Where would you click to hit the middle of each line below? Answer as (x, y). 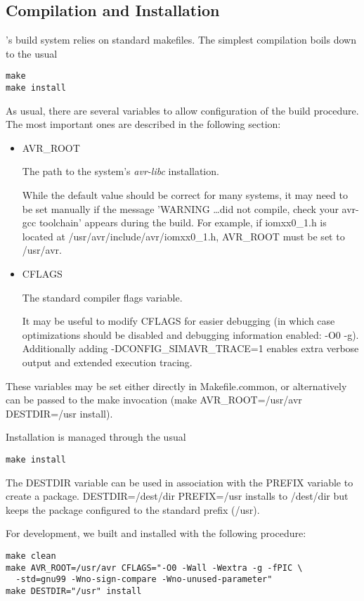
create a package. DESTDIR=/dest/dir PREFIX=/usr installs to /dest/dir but (177, 496)
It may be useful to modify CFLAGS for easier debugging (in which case (178, 321)
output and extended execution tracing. (107, 362)
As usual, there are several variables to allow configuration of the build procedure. (182, 110)
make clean (31, 556)
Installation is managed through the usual (96, 437)
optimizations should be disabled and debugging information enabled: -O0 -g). (190, 334)
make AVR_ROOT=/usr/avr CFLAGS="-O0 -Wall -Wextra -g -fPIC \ (154, 568)
